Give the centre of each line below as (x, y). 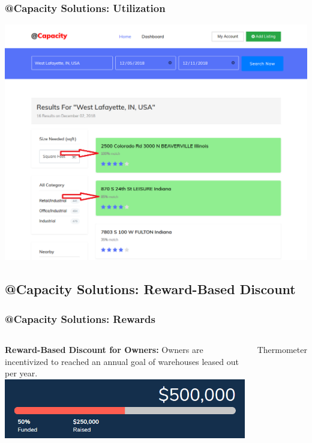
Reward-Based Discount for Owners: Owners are (104, 350)
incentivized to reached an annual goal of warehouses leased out (122, 361)
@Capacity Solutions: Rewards (80, 318)
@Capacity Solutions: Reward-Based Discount (150, 289)
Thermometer (282, 350)
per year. (21, 373)
